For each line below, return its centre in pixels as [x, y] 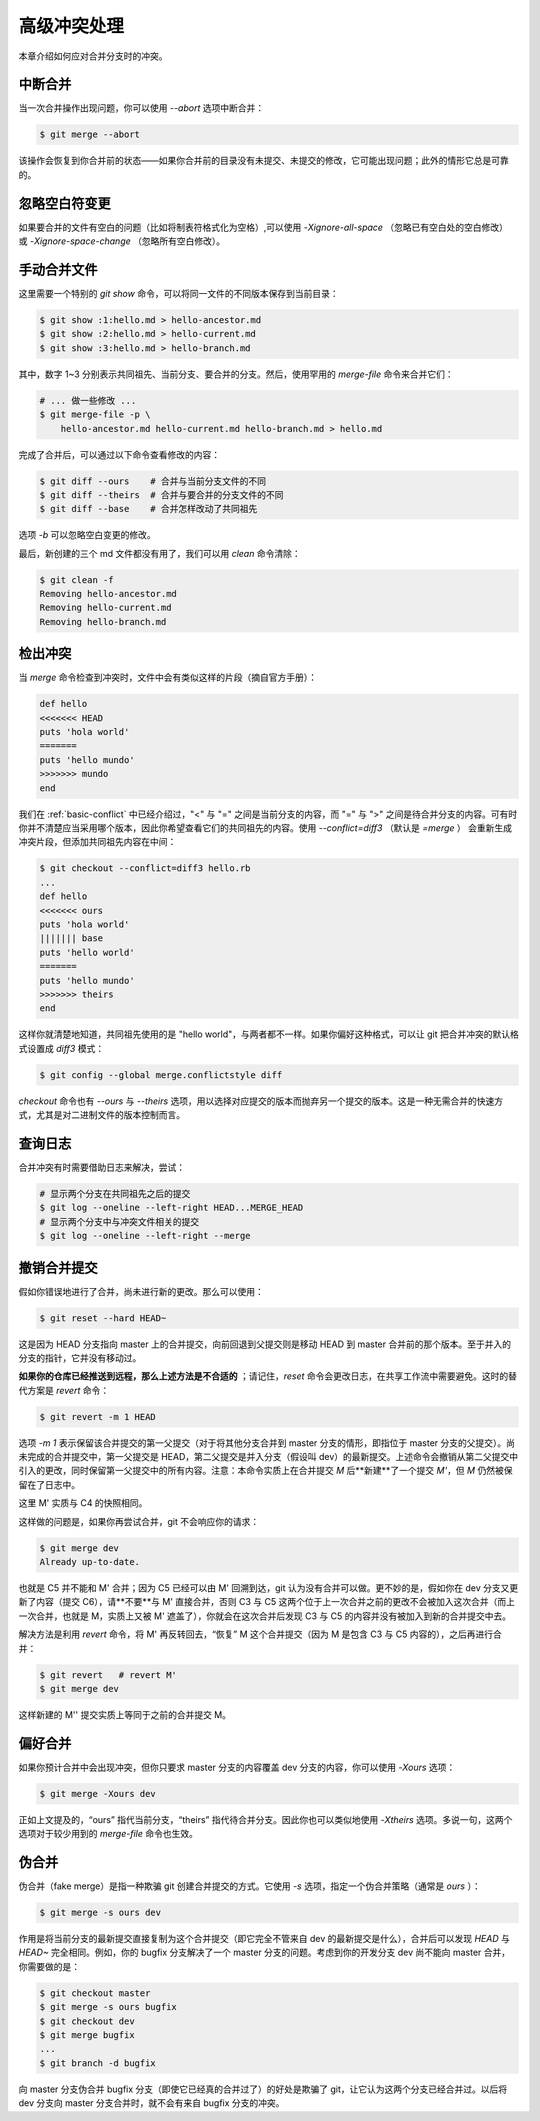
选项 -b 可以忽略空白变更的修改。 [87, 535]
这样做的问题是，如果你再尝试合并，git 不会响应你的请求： [139, 1521]
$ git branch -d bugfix [98, 2063]
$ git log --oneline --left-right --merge [145, 1236]
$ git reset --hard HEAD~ [103, 1318]
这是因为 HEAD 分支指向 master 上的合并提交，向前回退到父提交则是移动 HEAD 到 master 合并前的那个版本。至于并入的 [265, 1344]
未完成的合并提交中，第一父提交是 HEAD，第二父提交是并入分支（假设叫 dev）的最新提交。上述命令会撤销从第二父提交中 [268, 1457]
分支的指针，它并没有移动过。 [80, 1357]
